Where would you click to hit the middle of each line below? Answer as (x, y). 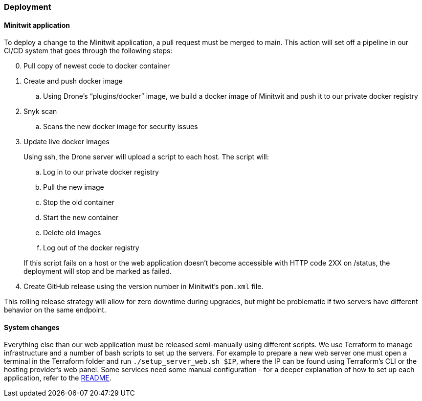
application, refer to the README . (58, 378)
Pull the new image (74, 187)
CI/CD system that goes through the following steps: (88, 51)
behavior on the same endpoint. (55, 310)
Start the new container (81, 218)
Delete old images (72, 233)
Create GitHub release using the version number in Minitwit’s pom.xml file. (144, 287)
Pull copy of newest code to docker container (97, 66)
